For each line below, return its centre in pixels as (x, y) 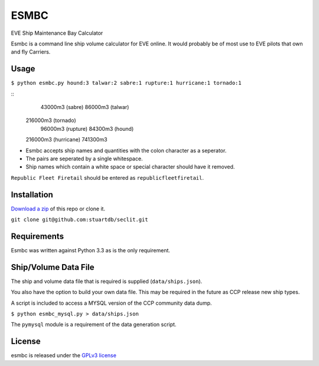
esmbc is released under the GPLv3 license (64, 355)
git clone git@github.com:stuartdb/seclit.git (79, 220)
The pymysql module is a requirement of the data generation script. (94, 325)
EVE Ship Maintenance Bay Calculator (57, 33)
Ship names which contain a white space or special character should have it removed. (130, 167)
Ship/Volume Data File (53, 267)
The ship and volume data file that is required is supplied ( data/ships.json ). (107, 281)
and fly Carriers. (31, 52)
